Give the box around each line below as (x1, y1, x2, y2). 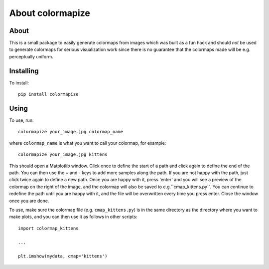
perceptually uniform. (9, 53, 53, 59)
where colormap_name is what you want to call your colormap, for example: (9, 140, 166, 146)
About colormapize (9, 7, 91, 18)
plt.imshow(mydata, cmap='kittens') (18, 254, 108, 259)
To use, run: (9, 117, 34, 123)
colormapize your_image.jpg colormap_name (18, 129, 124, 135)
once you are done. (9, 198, 49, 204)
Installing (9, 66, 39, 75)
